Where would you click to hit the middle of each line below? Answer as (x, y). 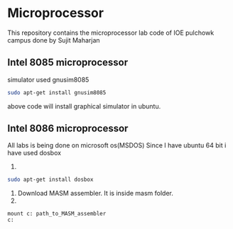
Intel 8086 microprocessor (68, 129)
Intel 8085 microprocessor (68, 63)
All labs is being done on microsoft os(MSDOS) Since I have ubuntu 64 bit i (117, 145)
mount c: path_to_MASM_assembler (57, 214)
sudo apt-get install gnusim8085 (57, 93)
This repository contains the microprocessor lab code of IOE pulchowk (111, 33)
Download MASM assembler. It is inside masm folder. (96, 194)
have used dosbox (34, 153)
